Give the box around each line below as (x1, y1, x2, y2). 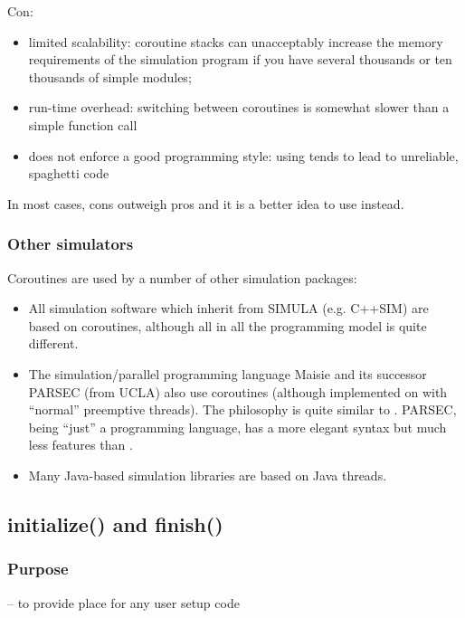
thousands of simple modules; (28, 67, 192, 86)
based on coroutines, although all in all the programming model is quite (28, 316, 427, 335)
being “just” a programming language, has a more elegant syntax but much (28, 417, 447, 436)
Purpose (7, 557, 69, 580)
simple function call (28, 115, 138, 134)
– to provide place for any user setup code (7, 593, 240, 612)
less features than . (28, 435, 133, 454)
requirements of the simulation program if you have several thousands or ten (28, 50, 452, 69)
